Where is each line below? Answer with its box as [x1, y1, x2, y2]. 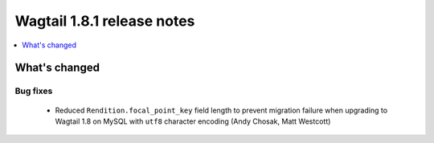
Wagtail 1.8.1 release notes [14, 12, 195, 30]
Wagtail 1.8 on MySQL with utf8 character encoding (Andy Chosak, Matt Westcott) [55, 116, 331, 126]
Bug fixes [14, 85, 53, 96]
